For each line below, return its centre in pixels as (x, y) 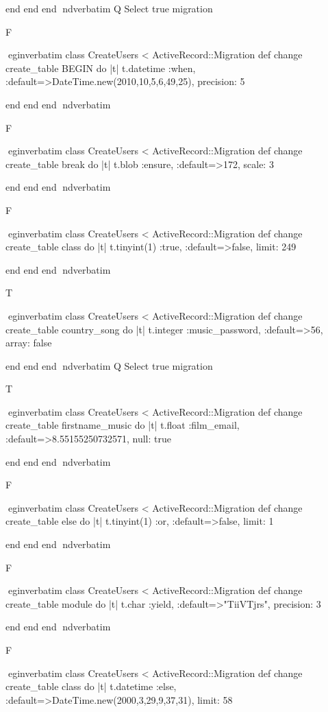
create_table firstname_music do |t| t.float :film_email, (123, 425)
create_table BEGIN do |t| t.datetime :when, (101, 68)
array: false (29, 343)
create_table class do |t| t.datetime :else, (91, 686)
